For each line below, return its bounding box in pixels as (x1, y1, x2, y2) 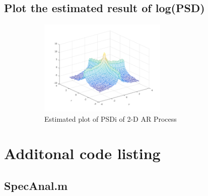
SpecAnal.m (4, 177, 68, 193)
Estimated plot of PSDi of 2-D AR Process (44, 113, 177, 124)
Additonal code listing (4, 143, 161, 164)
